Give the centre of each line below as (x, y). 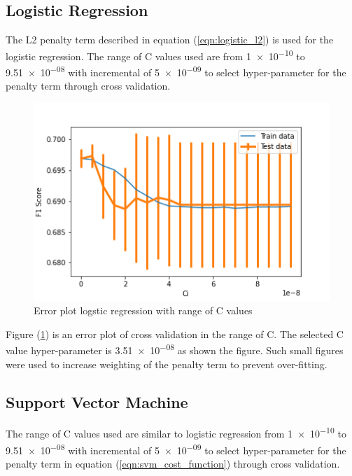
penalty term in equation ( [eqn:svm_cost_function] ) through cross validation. (173, 463)
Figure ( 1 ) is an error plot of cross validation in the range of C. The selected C (175, 334)
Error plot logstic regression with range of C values (143, 310)
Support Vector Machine (97, 401)
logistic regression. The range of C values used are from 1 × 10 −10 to (155, 55)
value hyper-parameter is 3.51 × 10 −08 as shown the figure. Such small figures (175, 349)
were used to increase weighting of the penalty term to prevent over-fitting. (167, 364)
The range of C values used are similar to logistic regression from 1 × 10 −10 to (176, 433)
